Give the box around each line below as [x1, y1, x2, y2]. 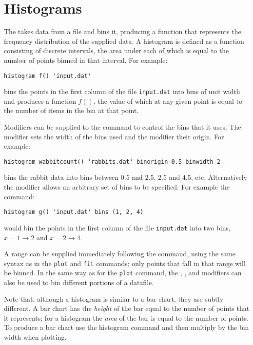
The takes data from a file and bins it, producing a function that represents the [4, 26, 241, 37]
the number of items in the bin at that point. [4, 105, 139, 115]
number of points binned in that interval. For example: [4, 55, 168, 65]
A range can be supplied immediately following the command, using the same [4, 249, 236, 259]
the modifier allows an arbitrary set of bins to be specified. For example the [4, 182, 230, 192]
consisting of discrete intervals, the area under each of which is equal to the [4, 45, 229, 56]
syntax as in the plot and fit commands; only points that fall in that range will [4, 258, 246, 268]
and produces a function [4, 96, 76, 106]
